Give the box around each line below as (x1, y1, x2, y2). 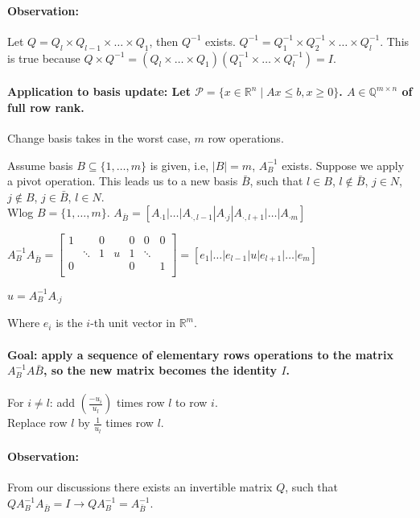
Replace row (7, 414, 68, 431)
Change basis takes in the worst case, (7, 129, 191, 146)
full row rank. (7, 98, 84, 115)
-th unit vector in (90, 314, 175, 331)
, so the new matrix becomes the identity (43, 362, 278, 379)
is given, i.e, (150, 156, 209, 173)
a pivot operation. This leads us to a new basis (7, 172, 238, 189)
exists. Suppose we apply (282, 156, 405, 173)
